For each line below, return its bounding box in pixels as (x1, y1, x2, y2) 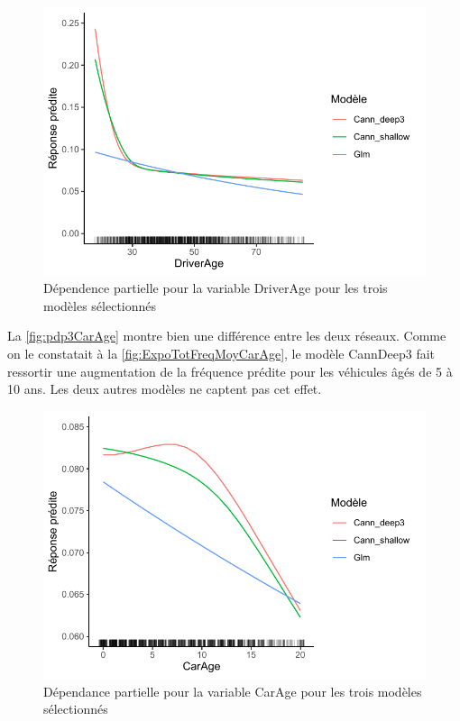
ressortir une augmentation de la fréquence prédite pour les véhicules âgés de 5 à (7, 361, 453, 380)
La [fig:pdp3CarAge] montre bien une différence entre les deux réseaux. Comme (7, 326, 446, 345)
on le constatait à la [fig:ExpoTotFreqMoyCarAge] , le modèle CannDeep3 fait (7, 343, 436, 362)
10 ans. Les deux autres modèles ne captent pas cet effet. (7, 379, 322, 398)
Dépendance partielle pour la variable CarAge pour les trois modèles (43, 681, 422, 700)
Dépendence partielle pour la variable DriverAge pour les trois (43, 278, 388, 297)
